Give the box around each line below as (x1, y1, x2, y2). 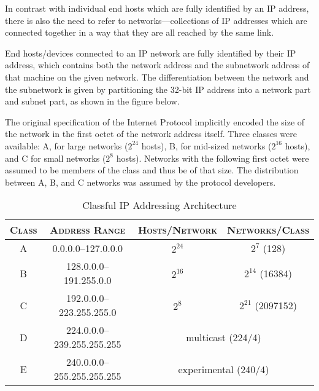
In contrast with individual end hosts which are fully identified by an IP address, (5, 2, 309, 14)
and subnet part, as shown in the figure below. (5, 95, 180, 108)
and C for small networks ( (5, 151, 106, 164)
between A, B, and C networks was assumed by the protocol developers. (5, 175, 276, 188)
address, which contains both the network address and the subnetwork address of (5, 58, 310, 71)
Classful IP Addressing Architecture (82, 198, 237, 213)
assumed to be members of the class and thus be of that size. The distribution (5, 164, 299, 176)
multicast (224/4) (186, 330, 261, 344)
